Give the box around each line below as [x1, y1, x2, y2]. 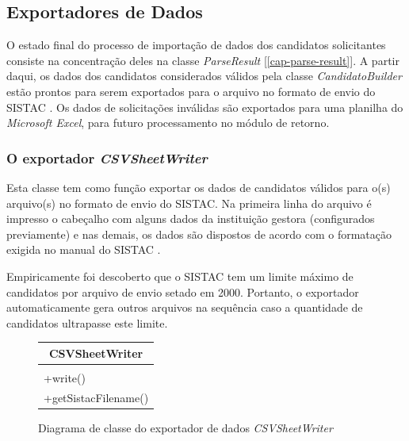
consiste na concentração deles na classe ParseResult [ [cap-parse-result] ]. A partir [6, 52, 399, 68]
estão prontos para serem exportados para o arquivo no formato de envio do [6, 82, 376, 99]
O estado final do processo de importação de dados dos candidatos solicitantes [6, 36, 386, 53]
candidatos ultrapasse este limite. [6, 314, 168, 331]
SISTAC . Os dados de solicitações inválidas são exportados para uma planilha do [6, 98, 403, 115]
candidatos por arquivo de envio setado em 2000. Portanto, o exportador [6, 283, 359, 300]
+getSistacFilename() [44, 389, 149, 405]
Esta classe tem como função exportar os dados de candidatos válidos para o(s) [6, 178, 391, 195]
